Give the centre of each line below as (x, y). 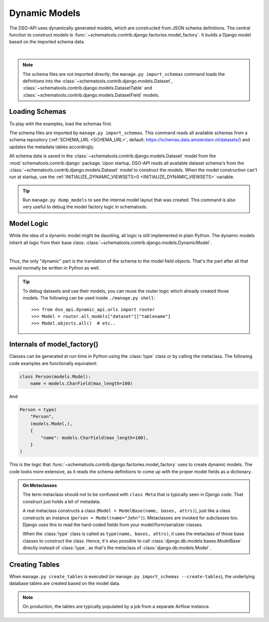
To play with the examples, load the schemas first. (61, 124)
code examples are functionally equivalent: (53, 363)
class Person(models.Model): (55, 376)
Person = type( (38, 410)
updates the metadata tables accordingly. (52, 147)
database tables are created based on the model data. (65, 584)
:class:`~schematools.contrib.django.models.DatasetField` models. (91, 95)
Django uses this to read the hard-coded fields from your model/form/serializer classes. (113, 525)
